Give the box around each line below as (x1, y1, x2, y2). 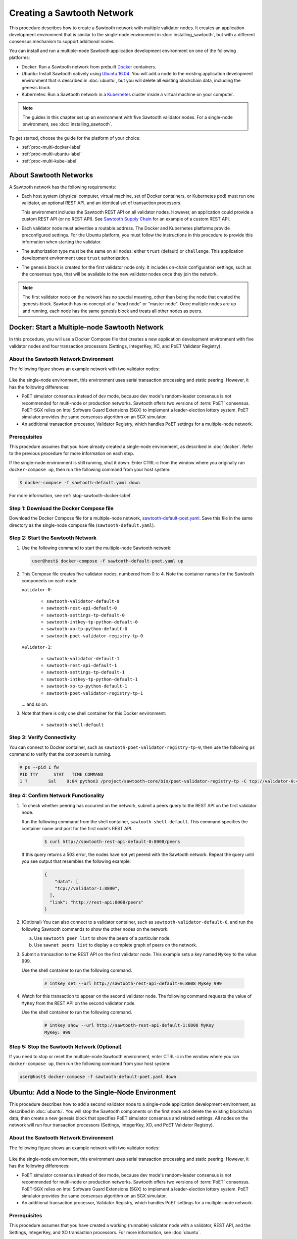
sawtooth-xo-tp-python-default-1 (46, 683, 128, 689)
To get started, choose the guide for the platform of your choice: (9, 135, 141, 141)
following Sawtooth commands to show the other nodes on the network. (21, 926, 169, 932)
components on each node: (21, 578, 78, 584)
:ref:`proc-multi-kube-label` (21, 158, 78, 164)
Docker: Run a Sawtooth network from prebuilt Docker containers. (21, 63, 156, 69)
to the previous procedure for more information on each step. (9, 451, 135, 456)
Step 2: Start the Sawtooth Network (9, 534, 97, 541)
